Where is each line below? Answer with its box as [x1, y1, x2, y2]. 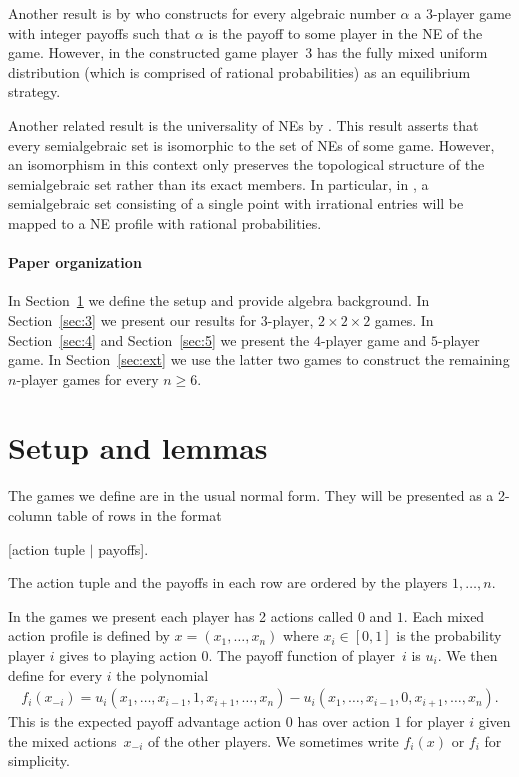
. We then [437, 644, 498, 665]
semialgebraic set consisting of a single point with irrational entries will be [8, 193, 464, 214]
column [8, 505, 53, 526]
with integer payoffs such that [8, 22, 191, 43]
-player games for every [16, 368, 159, 389]
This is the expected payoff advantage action [8, 711, 282, 732]
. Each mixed [403, 605, 485, 626]
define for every [8, 664, 103, 685]
